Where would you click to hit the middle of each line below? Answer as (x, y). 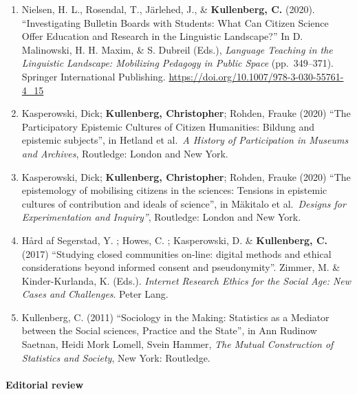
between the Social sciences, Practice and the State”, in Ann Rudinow (169, 330)
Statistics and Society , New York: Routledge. (116, 357)
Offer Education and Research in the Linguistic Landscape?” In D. (162, 36)
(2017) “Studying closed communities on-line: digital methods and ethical (176, 253)
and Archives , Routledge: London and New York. (125, 153)
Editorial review (45, 384)
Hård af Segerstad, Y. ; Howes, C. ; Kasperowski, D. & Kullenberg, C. (175, 240)
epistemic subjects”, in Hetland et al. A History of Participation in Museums (185, 140)
